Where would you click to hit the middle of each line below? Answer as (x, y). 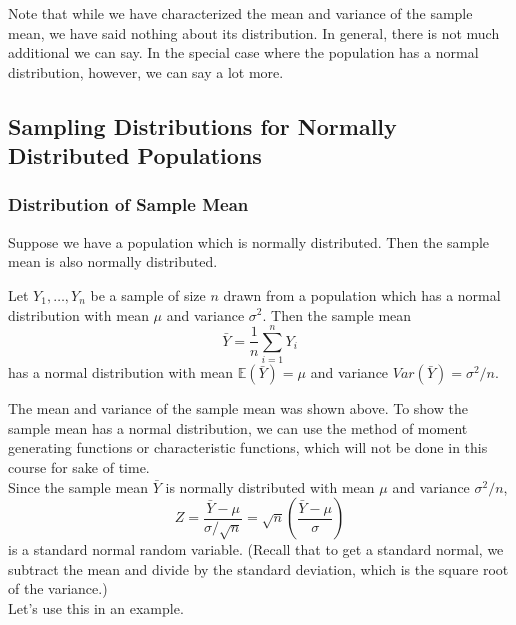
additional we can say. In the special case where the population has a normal (243, 52)
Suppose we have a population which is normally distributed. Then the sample (249, 241)
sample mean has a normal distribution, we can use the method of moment (238, 427)
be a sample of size (148, 294)
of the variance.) (58, 588)
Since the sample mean (78, 486)
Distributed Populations (135, 155)
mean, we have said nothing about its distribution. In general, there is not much (254, 32)
